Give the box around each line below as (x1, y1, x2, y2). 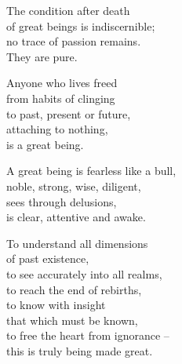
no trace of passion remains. (6, 33, 141, 49)
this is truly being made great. (6, 342, 153, 359)
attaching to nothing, (6, 121, 108, 137)
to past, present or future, (6, 105, 131, 122)
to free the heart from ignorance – (6, 327, 169, 344)
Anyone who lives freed (6, 75, 118, 91)
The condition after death (6, 2, 130, 18)
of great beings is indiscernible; (6, 17, 155, 34)
